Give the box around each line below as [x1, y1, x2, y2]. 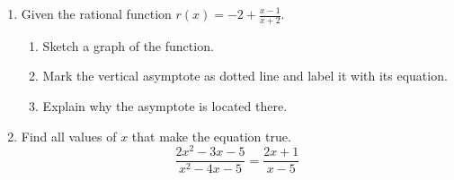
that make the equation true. [131, 126, 291, 145]
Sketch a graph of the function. [42, 36, 214, 55]
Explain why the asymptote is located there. [42, 97, 288, 116]
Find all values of [21, 126, 117, 145]
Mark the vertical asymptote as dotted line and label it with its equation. [42, 66, 448, 85]
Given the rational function [21, 4, 172, 22]
